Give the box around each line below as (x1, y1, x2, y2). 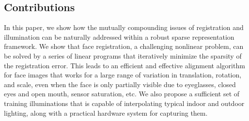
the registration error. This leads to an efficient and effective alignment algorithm (4, 60, 245, 70)
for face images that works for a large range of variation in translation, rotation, (4, 70, 242, 80)
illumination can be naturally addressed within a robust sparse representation (4, 31, 234, 42)
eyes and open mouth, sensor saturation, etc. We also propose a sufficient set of (4, 89, 240, 99)
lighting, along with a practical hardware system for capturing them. (4, 107, 208, 118)
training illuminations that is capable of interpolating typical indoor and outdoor (4, 98, 245, 108)
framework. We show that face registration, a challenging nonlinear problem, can (4, 41, 244, 51)
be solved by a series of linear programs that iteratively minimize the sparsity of (4, 50, 242, 60)
